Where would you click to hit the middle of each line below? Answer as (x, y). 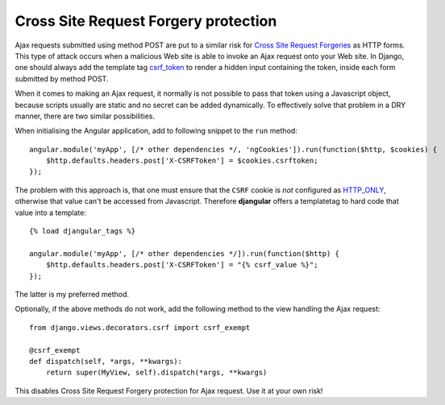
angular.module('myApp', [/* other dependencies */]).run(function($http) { (185, 253)
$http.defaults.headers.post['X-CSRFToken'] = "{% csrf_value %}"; (182, 265)
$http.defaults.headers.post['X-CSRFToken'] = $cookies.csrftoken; (182, 161)
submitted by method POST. (62, 79)
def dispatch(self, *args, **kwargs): (106, 361)
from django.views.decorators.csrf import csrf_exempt (140, 327)
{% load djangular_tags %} (83, 231)
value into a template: (50, 213)
